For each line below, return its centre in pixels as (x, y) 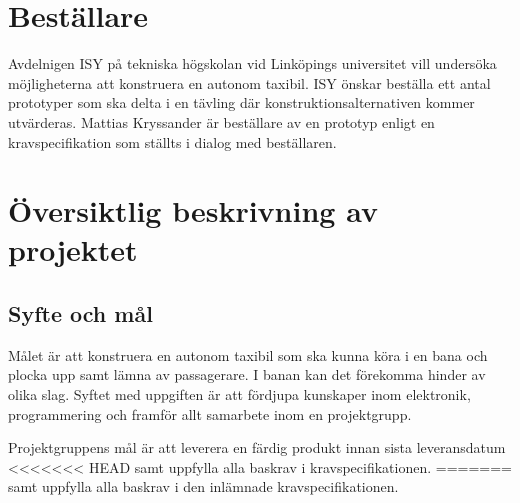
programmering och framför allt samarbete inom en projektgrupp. (210, 413)
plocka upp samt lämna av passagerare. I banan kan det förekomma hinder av (247, 374)
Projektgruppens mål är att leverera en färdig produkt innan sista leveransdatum (257, 447)
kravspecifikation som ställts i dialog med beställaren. (172, 141)
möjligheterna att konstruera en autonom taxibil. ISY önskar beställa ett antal (249, 82)
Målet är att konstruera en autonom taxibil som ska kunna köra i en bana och (248, 354)
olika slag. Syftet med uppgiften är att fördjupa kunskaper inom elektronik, (239, 394)
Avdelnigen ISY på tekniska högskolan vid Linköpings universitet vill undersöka (252, 63)
